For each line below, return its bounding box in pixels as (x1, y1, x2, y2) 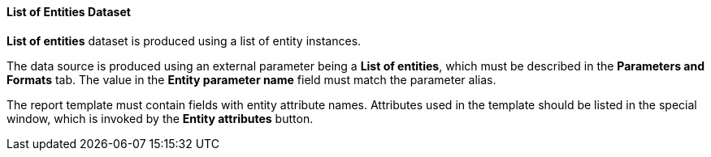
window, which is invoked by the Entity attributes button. (7, 111, 314, 125)
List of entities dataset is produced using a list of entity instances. (7, 33, 362, 48)
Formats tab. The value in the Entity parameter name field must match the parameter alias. (7, 72, 496, 87)
